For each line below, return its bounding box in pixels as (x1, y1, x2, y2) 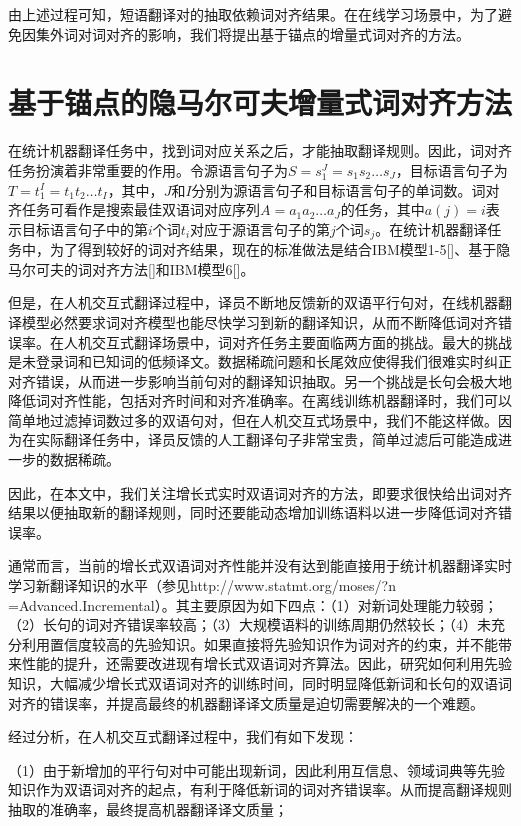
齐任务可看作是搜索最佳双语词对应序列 (8, 199, 260, 220)
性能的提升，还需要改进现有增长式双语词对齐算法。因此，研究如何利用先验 (21, 653, 512, 674)
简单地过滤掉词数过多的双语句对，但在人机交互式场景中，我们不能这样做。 (8, 409, 498, 430)
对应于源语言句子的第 (190, 218, 331, 239)
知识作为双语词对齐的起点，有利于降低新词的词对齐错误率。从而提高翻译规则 (8, 779, 512, 800)
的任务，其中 (340, 199, 425, 220)
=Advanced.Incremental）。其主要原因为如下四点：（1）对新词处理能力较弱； (8, 594, 498, 615)
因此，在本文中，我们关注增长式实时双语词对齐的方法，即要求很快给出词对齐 (8, 482, 512, 503)
